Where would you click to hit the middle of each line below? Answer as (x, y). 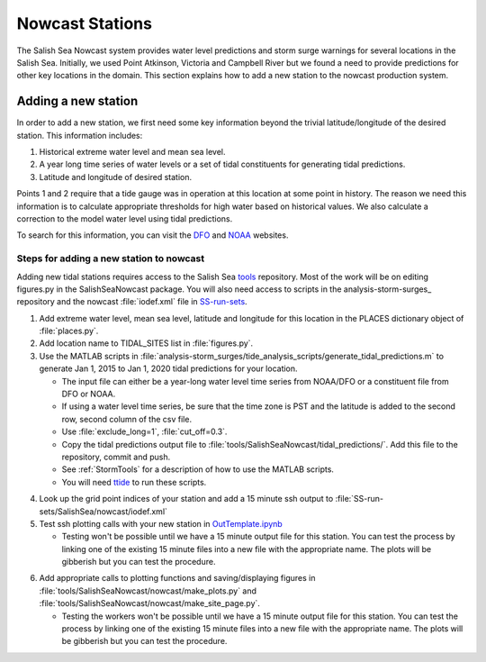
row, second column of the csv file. (127, 419)
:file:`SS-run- (360, 499)
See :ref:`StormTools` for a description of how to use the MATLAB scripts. (198, 469)
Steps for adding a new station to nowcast (111, 258)
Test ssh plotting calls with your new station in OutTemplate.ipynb (161, 523)
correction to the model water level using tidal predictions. (125, 218)
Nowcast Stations (85, 23)
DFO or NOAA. (89, 394)
